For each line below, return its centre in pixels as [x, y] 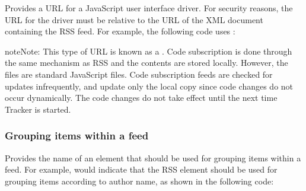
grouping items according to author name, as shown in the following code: [139, 181]
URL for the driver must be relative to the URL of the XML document [134, 19]
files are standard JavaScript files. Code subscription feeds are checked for [139, 74]
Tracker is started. [38, 109]
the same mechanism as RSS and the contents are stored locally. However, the [146, 63]
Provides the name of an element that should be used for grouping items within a [153, 157]
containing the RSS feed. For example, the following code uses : [120, 31]
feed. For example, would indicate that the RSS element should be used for [141, 169]
